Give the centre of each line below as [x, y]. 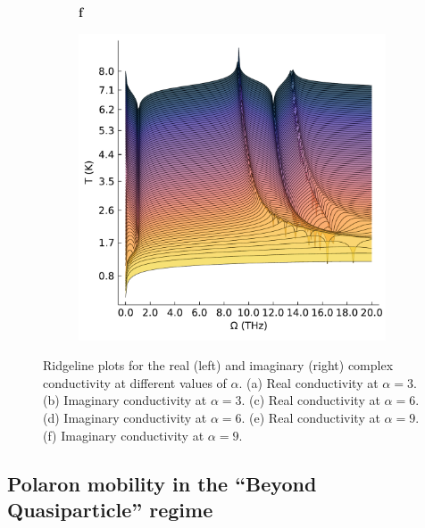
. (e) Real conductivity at [311, 417]
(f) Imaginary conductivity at [124, 435]
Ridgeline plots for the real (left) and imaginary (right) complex [218, 365]
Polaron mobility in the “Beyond [162, 483]
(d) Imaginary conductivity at [125, 417]
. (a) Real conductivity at [308, 382]
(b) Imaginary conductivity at [125, 400]
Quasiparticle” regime [110, 509]
